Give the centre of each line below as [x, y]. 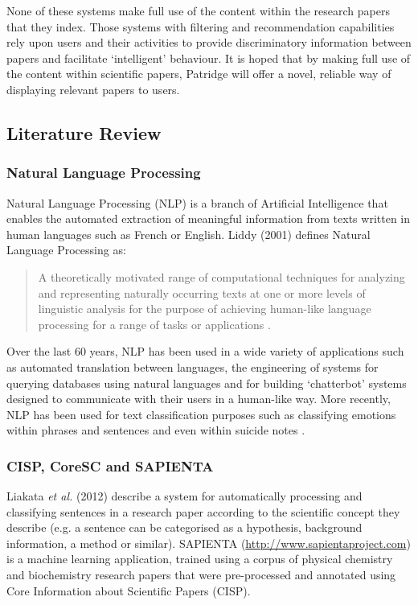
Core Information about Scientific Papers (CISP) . [129, 590]
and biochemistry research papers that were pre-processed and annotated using [201, 575]
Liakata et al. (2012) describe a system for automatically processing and [184, 496]
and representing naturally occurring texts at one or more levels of [202, 292]
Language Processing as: [66, 250]
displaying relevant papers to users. [93, 89]
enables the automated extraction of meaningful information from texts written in [209, 218]
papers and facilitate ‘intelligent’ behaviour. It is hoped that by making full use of [209, 58]
